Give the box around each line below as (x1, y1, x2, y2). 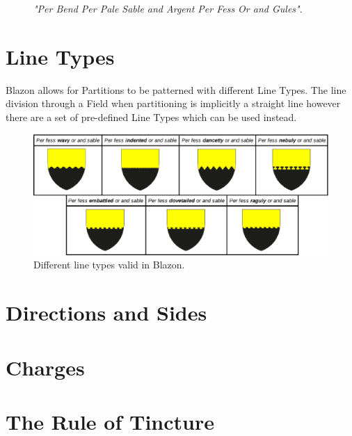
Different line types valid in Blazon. (33, 257, 185, 272)
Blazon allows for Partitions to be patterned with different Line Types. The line (6, 82, 346, 97)
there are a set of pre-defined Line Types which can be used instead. (6, 109, 297, 124)
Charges (6, 353, 85, 381)
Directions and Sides (6, 298, 207, 327)
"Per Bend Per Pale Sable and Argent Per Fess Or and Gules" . (33, 1, 303, 15)
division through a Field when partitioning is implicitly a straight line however (6, 96, 341, 111)
